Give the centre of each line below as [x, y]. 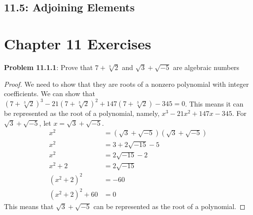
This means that [29, 206]
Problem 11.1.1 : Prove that [49, 67]
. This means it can [214, 103]
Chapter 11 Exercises [78, 43]
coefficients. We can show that [50, 93]
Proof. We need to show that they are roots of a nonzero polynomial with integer [126, 84]
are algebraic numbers [206, 67]
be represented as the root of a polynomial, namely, [82, 113]
